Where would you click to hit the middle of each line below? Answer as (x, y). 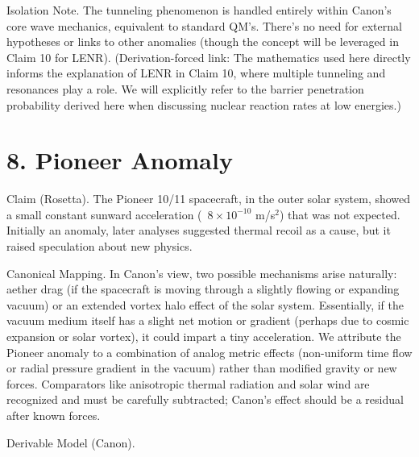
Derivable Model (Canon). (71, 442)
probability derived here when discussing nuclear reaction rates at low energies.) (204, 104)
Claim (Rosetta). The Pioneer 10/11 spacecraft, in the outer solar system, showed (209, 199)
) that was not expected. (340, 214)
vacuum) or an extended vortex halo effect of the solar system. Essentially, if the (205, 304)
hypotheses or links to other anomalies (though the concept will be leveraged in (203, 42)
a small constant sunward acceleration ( (104, 214)
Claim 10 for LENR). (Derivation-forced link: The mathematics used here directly (209, 57)
